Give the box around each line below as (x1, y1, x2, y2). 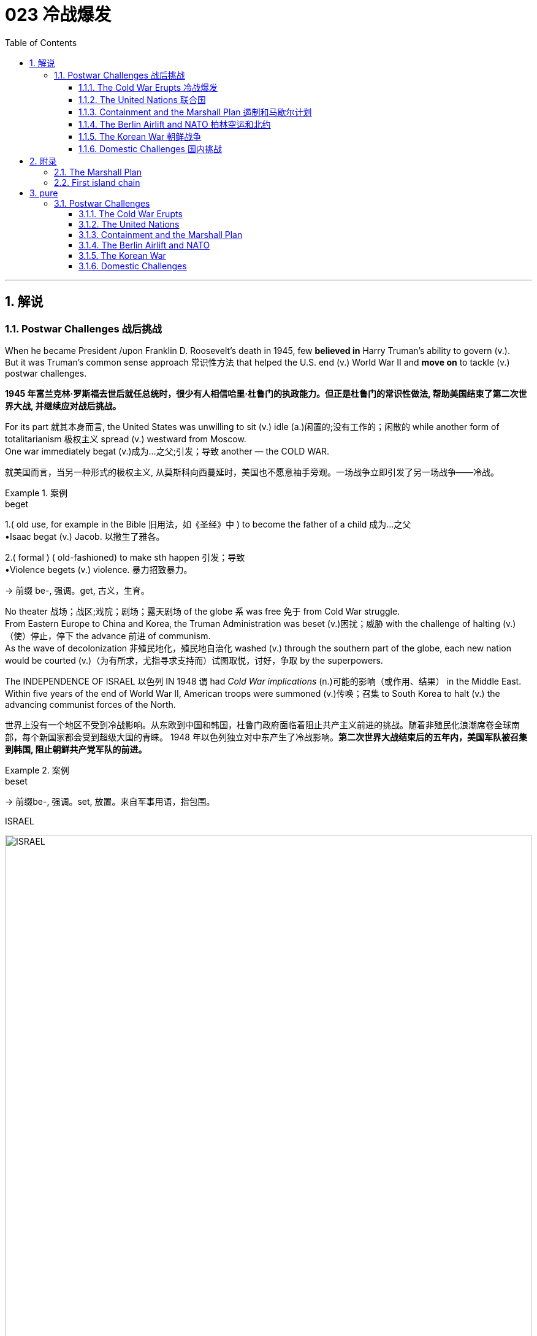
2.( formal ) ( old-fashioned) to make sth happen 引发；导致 (5, 551, 245, 562)
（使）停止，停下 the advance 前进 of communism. (5, 630, 211, 641)
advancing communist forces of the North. (5, 699, 176, 710)
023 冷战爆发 (5, 4, 112, 25)
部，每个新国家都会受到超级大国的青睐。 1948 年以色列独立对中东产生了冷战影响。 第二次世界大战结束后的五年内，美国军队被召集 (5, 731, 527, 742)
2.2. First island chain (54, 177, 140, 188)
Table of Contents (5, 37, 77, 48)
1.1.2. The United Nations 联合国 (78, 94, 206, 105)
